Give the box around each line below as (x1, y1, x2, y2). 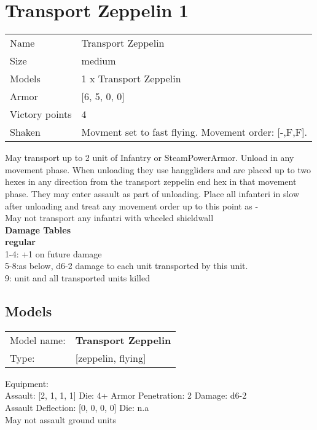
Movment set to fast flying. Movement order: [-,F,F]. (81, 125, 307, 139)
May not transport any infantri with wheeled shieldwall (5, 211, 214, 224)
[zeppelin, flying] (75, 350, 146, 365)
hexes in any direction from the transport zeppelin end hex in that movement (5, 175, 297, 188)
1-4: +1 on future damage (5, 247, 102, 260)
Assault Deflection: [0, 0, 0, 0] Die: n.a (5, 401, 149, 414)
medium (81, 53, 116, 68)
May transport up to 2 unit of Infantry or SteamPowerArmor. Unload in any (5, 151, 294, 164)
